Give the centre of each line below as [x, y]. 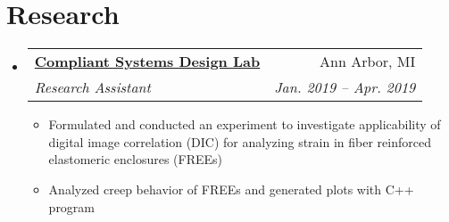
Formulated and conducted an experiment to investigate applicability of [245, 124]
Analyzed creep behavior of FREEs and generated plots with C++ [231, 189]
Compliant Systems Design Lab [147, 62]
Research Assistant [92, 87]
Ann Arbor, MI [368, 62]
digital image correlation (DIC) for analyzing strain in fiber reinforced [240, 141]
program [72, 206]
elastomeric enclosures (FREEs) [136, 159]
